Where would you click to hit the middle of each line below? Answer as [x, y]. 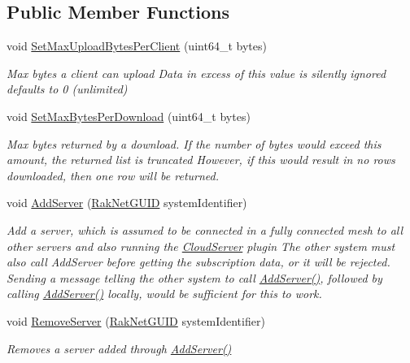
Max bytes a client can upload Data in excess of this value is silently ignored [196, 73]
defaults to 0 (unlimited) [67, 89]
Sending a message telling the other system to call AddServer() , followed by [194, 277]
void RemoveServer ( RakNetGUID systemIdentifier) [136, 320]
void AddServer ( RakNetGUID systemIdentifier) [127, 203]
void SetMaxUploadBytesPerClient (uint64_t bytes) [137, 46]
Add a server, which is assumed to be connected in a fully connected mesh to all [205, 229]
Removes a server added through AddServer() [119, 348]
